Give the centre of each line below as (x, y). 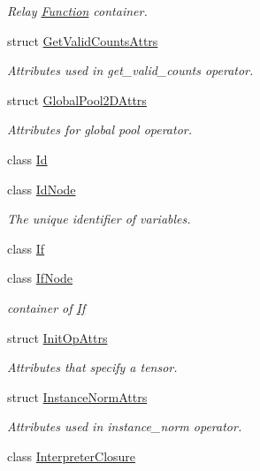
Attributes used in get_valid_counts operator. (130, 70)
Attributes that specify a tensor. (92, 367)
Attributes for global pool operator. (100, 129)
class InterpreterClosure (72, 456)
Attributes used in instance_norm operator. (125, 426)
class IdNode (42, 189)
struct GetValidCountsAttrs (83, 40)
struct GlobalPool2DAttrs (77, 99)
